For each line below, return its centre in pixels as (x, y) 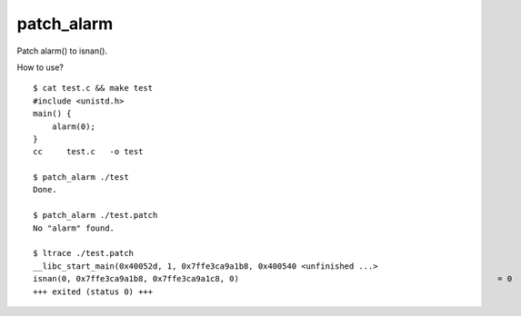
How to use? (40, 67)
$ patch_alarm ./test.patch (95, 215)
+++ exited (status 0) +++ (93, 291)
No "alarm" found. (74, 228)
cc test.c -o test (88, 152)
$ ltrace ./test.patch (84, 253)
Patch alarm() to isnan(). (62, 51)
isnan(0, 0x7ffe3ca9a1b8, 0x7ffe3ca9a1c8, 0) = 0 (273, 279)
